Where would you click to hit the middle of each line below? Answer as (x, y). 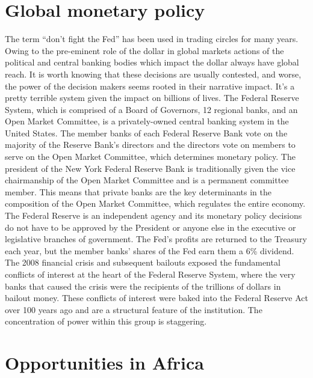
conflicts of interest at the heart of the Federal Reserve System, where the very (150, 274)
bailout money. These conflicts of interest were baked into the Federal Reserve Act (157, 298)
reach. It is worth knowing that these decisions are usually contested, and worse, (153, 74)
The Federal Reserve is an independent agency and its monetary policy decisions (153, 215)
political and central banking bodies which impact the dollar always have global (152, 62)
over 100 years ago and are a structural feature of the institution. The (134, 309)
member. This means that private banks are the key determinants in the (138, 191)
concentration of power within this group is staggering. (106, 321)
